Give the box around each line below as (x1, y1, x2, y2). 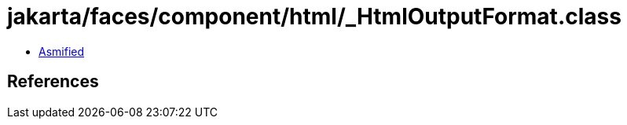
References (7, 72, 99, 92)
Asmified (38, 44, 85, 58)
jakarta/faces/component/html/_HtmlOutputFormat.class (7, 3, 621, 30)
